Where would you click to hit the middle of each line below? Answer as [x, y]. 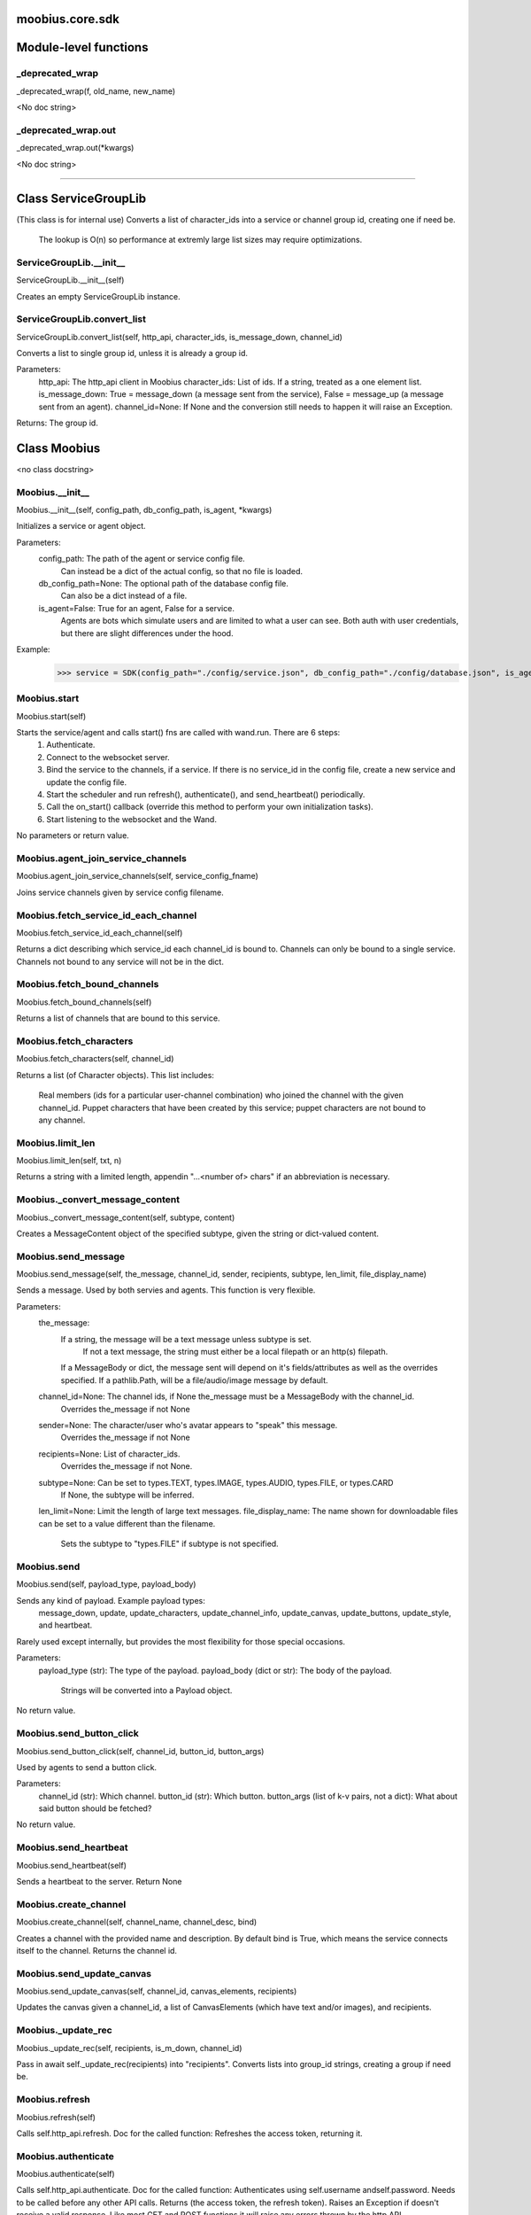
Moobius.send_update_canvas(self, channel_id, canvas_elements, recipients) [157, 1991]
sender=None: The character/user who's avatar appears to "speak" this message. [188, 1425]
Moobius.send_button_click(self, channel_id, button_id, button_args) [140, 1751]
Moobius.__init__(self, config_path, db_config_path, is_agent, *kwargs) [144, 510]
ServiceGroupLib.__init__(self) [70, 280]
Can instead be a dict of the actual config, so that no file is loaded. [182, 571]
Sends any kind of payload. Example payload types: [111, 1600]
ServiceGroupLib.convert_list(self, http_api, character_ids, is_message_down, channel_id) [179, 337]
